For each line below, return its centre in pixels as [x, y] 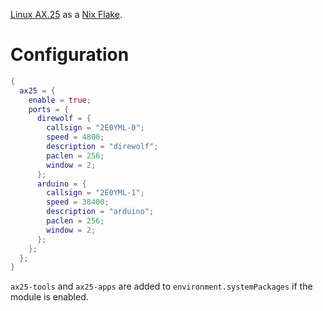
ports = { [49, 109]
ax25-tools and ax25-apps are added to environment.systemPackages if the [161, 286]
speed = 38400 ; [78, 202]
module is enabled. [49, 297]
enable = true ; [60, 100]
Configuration [70, 55]
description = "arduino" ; [100, 212]
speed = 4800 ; [75, 137]
